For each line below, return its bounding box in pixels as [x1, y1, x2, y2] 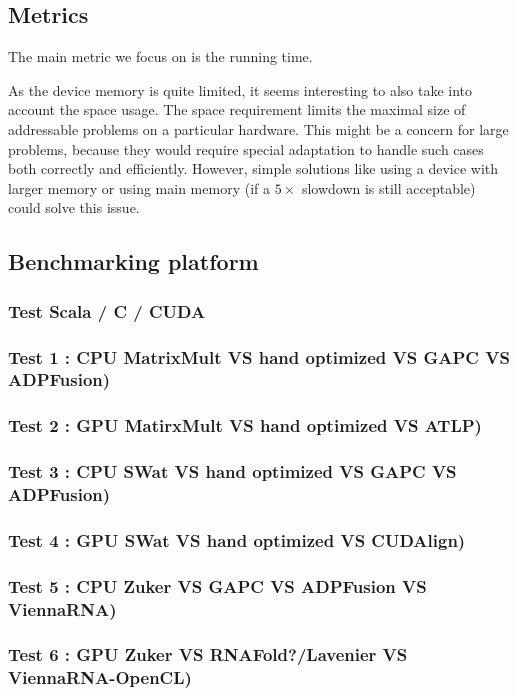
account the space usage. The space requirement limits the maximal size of [8, 99, 466, 120]
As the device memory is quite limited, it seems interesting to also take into [8, 79, 473, 100]
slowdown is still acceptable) [301, 177, 476, 198]
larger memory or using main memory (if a [8, 177, 270, 198]
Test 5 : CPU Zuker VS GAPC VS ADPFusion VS [8, 573, 427, 598]
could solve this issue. [8, 197, 140, 218]
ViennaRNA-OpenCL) [8, 665, 192, 690]
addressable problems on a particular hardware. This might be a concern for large [8, 118, 509, 139]
